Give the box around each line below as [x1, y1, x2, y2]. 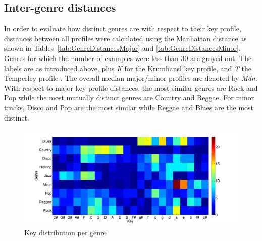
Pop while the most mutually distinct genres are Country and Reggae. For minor [4, 92, 254, 103]
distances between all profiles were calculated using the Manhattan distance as [4, 33, 247, 43]
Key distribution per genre [24, 227, 107, 237]
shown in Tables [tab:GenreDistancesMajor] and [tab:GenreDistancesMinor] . [4, 43, 241, 53]
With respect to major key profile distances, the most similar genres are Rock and [4, 82, 258, 93]
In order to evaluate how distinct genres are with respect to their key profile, [4, 23, 241, 34]
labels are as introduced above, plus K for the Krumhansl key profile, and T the [4, 63, 251, 73]
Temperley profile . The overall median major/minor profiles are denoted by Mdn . [4, 73, 257, 83]
